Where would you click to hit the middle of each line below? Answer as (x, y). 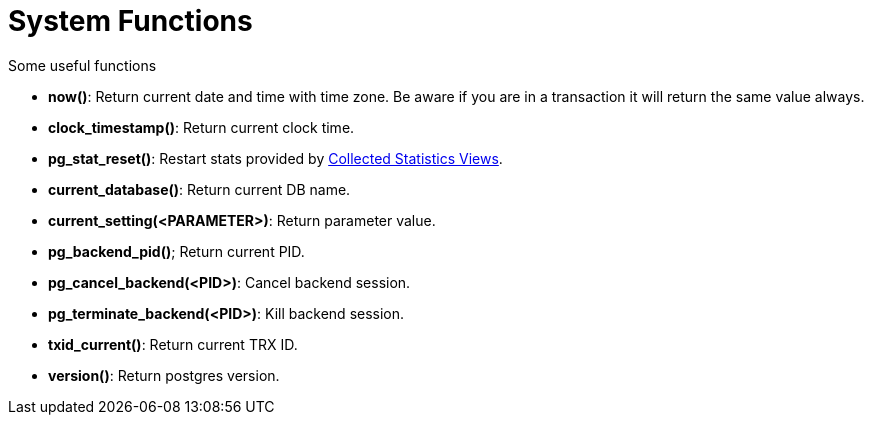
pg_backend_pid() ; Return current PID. (176, 251)
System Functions (130, 21)
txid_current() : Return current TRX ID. (173, 344)
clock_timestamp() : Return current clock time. (201, 127)
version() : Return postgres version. (164, 375)
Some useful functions (82, 65)
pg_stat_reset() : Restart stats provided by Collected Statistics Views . (275, 158)
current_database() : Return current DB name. (199, 189)
